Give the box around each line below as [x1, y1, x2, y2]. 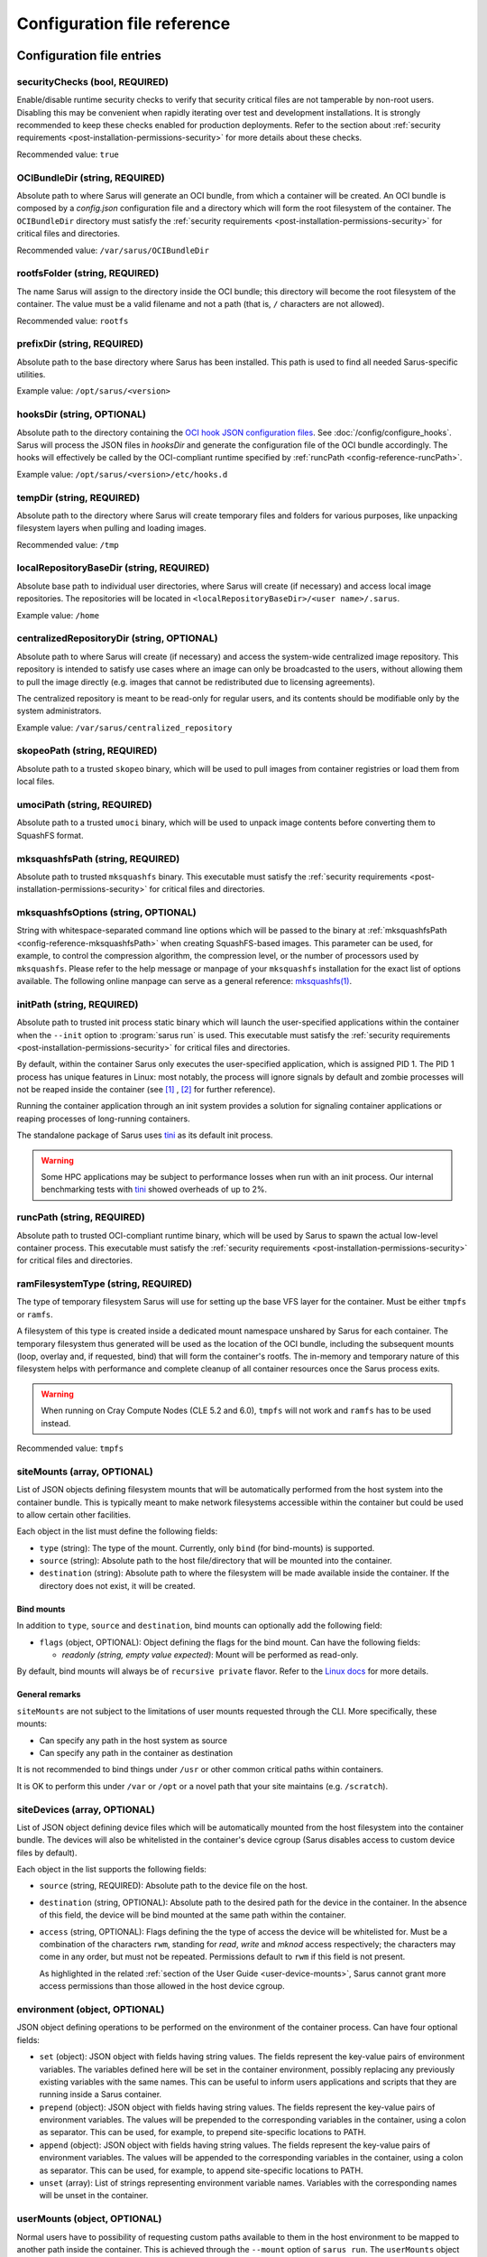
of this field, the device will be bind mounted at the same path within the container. [39, 1909, 346, 1920]
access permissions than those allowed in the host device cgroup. [39, 1981, 285, 1992]
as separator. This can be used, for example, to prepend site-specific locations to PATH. [39, 2127, 367, 2138]
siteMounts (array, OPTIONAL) [16, 1465, 153, 1478]
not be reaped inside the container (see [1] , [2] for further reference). [16, 1084, 276, 1095]
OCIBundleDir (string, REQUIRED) [16, 172, 166, 184]
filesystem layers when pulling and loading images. [16, 523, 207, 534]
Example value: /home [16, 609, 99, 620]
